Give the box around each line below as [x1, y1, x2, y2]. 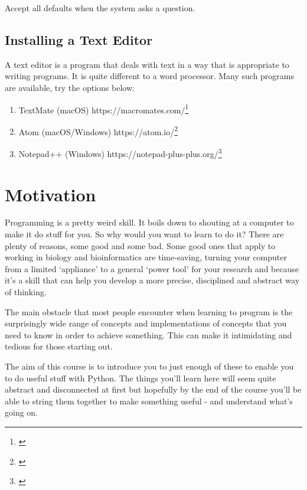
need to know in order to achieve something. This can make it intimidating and [5, 328, 292, 341]
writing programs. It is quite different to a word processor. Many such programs [5, 70, 295, 82]
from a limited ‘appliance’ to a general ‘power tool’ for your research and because [5, 262, 299, 275]
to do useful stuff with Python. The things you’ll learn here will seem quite [5, 371, 276, 384]
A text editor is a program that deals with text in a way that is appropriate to [5, 58, 289, 70]
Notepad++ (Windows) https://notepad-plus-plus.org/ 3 [18, 146, 222, 159]
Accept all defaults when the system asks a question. [5, 2, 195, 14]
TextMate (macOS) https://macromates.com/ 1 [18, 102, 189, 116]
